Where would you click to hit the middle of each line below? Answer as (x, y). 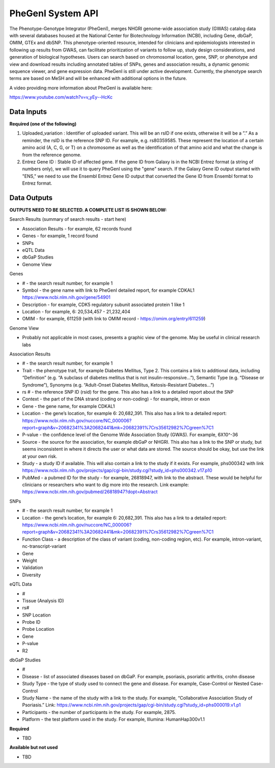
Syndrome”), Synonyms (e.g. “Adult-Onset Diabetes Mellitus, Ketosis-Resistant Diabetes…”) (118, 385)
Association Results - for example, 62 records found (77, 228)
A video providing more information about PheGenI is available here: (81, 88)
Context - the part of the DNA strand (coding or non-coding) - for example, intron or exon (116, 399)
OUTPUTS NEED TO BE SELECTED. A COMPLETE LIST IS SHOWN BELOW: (88, 210)
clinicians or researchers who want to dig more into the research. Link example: (106, 485)
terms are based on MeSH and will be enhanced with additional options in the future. (98, 79)
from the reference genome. (52, 155)
